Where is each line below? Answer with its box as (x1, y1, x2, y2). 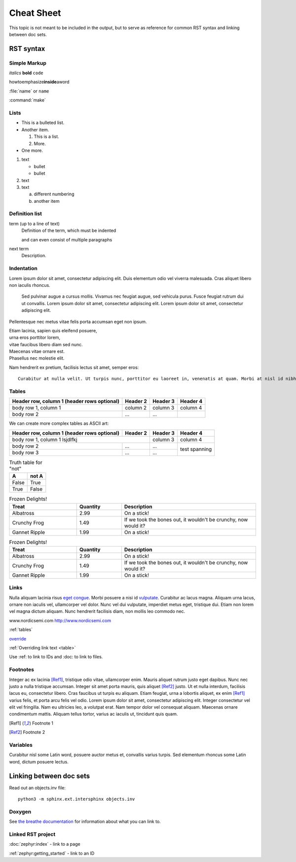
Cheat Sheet (9, 7, 61, 18)
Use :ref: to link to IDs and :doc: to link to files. (9, 654, 103, 660)
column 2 (125, 405, 147, 411)
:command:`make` (9, 97, 46, 103)
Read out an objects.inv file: (9, 784, 66, 791)
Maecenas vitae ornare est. (9, 349, 65, 355)
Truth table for (9, 459, 42, 466)
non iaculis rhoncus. (9, 282, 50, 288)
